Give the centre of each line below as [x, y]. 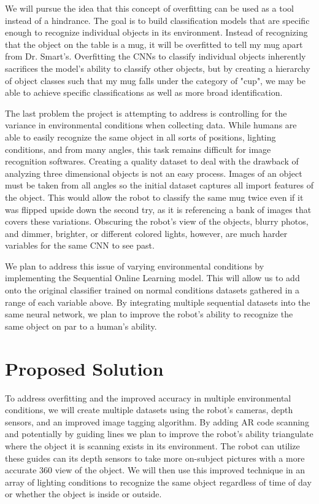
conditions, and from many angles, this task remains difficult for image [138, 149]
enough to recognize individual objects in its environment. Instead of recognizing [156, 32]
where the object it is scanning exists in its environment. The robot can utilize [152, 445]
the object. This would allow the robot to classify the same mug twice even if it [154, 197]
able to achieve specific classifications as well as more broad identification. [144, 92]
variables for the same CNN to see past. [80, 245]
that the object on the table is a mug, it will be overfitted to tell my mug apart [154, 44]
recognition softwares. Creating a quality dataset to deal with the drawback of [152, 161]
